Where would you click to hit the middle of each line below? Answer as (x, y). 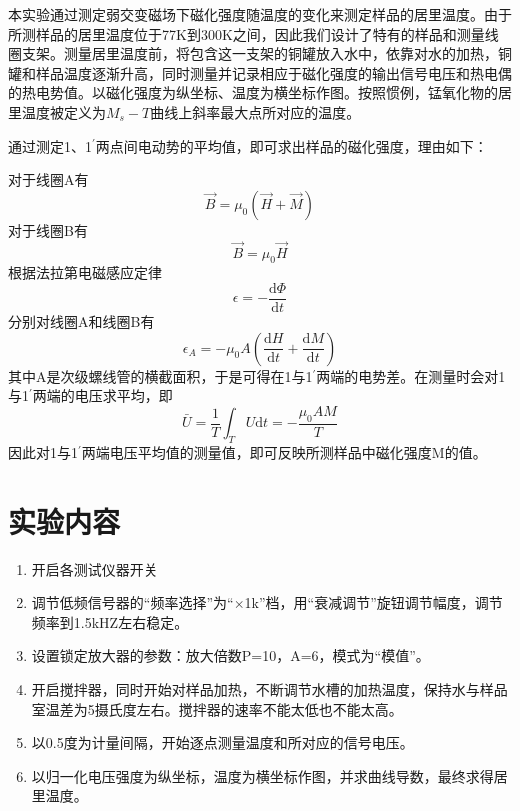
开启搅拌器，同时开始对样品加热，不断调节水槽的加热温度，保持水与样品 (269, 688)
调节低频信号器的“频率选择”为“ (132, 602)
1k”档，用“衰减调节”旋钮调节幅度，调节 (373, 602)
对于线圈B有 (48, 229)
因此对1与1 (43, 451)
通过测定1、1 (50, 145)
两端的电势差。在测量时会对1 (411, 375)
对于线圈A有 (48, 179)
